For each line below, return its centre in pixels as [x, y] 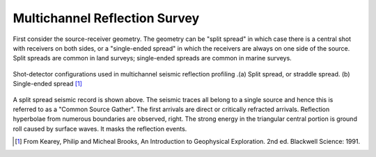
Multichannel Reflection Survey [106, 18]
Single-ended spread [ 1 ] [48, 84]
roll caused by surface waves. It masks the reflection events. [100, 129]
